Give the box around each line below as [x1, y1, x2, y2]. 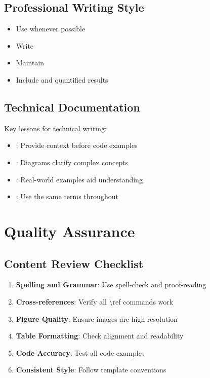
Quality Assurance [4, 220, 135, 241]
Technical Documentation [4, 99, 140, 115]
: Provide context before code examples [16, 140, 138, 150]
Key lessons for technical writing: [4, 123, 107, 133]
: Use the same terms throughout [16, 191, 118, 202]
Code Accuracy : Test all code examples [16, 347, 145, 358]
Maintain [16, 57, 45, 68]
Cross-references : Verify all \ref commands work [16, 296, 174, 307]
